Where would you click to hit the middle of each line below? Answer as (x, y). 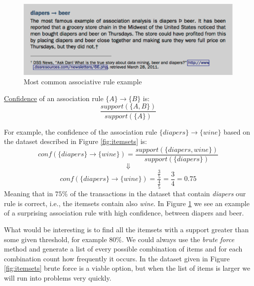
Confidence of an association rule (54, 98)
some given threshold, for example (55, 239)
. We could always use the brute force (178, 239)
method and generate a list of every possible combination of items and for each (123, 249)
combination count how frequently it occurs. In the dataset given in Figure (117, 258)
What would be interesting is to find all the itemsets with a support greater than (127, 230)
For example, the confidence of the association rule (81, 131)
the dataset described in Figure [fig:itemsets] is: (75, 141)
